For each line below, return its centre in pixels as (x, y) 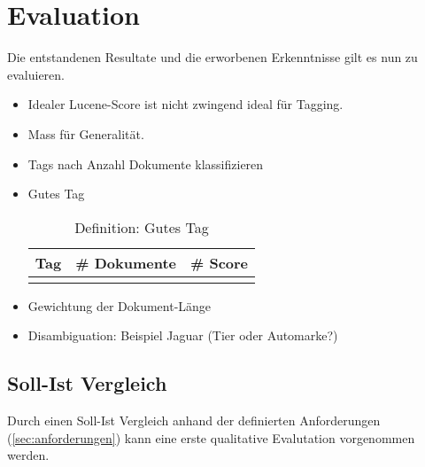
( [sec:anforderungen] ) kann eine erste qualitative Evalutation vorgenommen (211, 437)
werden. (28, 455)
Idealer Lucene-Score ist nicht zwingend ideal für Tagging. (185, 104)
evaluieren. (36, 74)
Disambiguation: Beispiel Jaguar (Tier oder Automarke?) (183, 335)
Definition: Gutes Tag (142, 227)
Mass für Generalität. (86, 133)
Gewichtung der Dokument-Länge (120, 305)
